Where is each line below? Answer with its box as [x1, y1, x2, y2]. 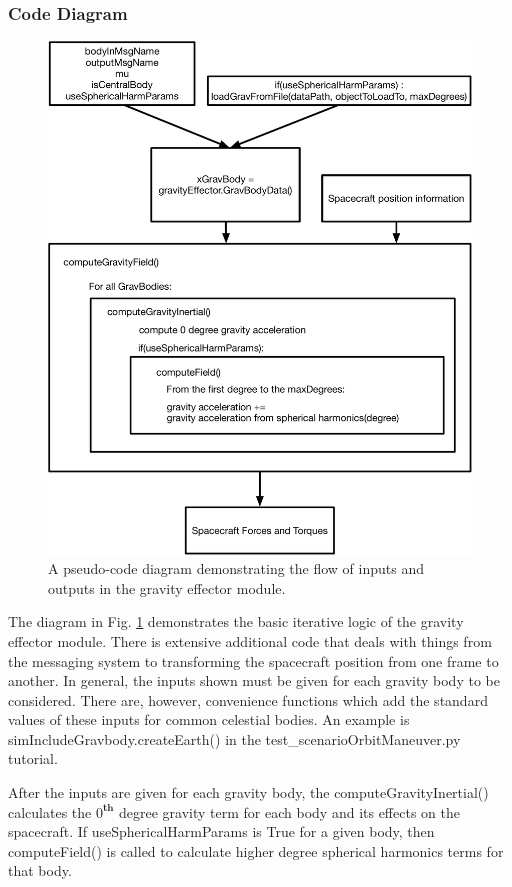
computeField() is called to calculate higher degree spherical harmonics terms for [8, 840, 504, 861]
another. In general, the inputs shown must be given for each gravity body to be [8, 670, 500, 691]
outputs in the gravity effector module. [48, 577, 286, 598]
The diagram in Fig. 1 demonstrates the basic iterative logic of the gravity [8, 611, 464, 632]
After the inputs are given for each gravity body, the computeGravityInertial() [8, 782, 489, 803]
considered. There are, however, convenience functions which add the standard [8, 689, 488, 710]
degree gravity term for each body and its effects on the [119, 801, 460, 822]
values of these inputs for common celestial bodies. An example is [8, 709, 410, 730]
